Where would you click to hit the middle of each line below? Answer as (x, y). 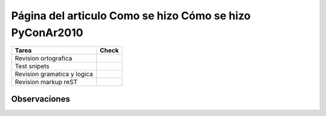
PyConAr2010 (47, 32)
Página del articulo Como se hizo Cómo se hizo (131, 16)
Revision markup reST (46, 82)
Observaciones (41, 99)
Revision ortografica (43, 58)
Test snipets (32, 66)
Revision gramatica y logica (54, 74)
